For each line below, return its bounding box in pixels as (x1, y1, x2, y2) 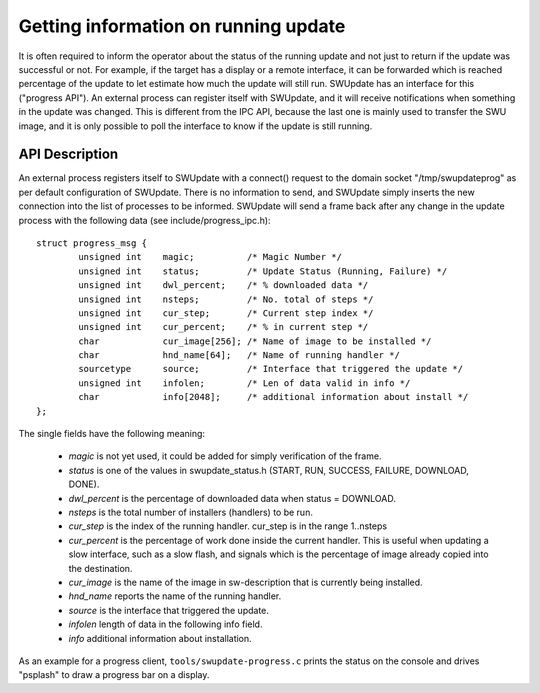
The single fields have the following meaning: (18, 428, 205, 440)
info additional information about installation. (68, 632, 252, 644)
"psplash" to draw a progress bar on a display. (18, 669, 210, 681)
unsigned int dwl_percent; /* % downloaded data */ (78, 280, 369, 291)
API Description (18, 146, 119, 163)
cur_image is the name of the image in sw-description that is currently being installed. (68, 576, 424, 588)
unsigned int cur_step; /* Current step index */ (78, 307, 374, 319)
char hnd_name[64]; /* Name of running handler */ (78, 350, 400, 361)
